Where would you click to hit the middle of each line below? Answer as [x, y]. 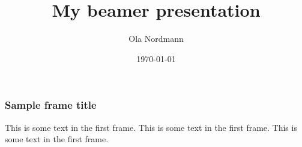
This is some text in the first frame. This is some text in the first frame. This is [151, 127]
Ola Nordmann [156, 39]
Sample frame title [51, 105]
